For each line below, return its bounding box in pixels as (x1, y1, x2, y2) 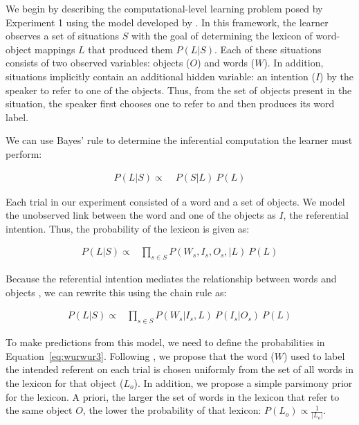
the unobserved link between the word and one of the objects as (6, 208, 276, 222)
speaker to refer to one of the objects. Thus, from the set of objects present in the (6, 82, 352, 97)
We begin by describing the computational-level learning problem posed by (6, 1, 323, 15)
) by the (320, 69, 354, 83)
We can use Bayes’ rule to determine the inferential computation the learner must (6, 133, 353, 147)
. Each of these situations (214, 42, 322, 56)
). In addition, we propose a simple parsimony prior (134, 375, 353, 390)
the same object (6, 403, 73, 417)
